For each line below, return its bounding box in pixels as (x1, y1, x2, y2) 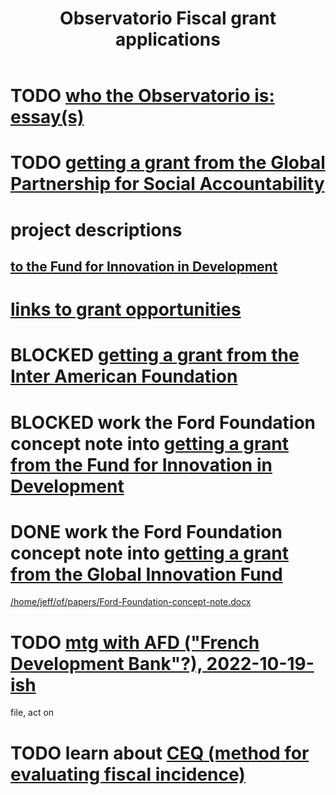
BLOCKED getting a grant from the (10, 344, 300, 367)
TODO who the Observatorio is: (10, 85, 275, 107)
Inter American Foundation (10, 365, 238, 388)
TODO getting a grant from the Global (10, 152, 326, 174)
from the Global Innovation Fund (10, 563, 283, 586)
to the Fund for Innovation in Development (10, 258, 278, 275)
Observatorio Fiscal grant (59, 7, 277, 30)
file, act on (10, 707, 55, 719)
